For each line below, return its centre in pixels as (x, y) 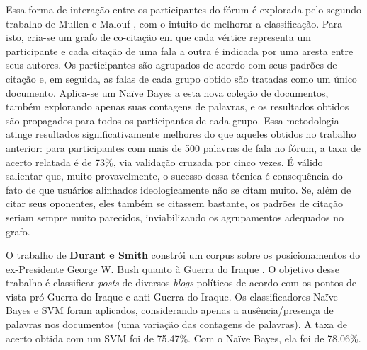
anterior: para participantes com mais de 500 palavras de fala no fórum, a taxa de (183, 147)
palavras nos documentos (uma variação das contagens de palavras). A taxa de (176, 324)
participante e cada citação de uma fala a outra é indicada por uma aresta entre (180, 51)
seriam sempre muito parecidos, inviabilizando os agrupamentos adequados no (175, 217)
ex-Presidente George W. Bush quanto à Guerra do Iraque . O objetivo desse (173, 268)
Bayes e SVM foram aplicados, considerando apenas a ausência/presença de (170, 310)
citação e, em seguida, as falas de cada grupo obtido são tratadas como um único (181, 78)
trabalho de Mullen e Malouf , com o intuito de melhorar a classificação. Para (174, 23)
